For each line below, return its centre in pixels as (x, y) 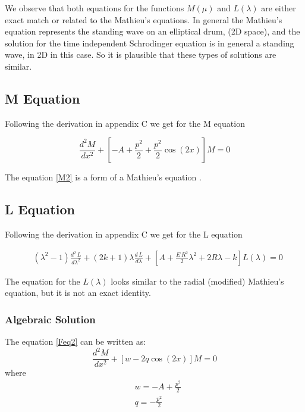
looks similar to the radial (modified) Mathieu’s (197, 281)
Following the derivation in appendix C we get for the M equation (125, 123)
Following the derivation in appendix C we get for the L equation (124, 234)
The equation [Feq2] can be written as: (76, 341)
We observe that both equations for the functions (95, 8)
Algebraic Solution (50, 319)
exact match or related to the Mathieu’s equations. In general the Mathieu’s (144, 19)
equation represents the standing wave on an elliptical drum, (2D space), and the (152, 31)
